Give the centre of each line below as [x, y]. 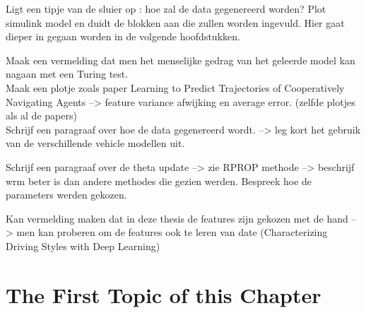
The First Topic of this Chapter [164, 294]
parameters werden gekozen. [66, 195]
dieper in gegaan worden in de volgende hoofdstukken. [123, 36]
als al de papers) [41, 116]
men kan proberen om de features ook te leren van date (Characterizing [172, 232]
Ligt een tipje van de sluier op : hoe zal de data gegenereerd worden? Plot [166, 8]
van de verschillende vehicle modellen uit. [95, 143]
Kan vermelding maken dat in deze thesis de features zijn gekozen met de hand [177, 218]
